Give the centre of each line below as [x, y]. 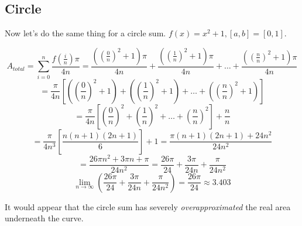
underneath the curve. [44, 218]
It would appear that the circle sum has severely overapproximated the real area [148, 206]
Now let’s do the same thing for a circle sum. [85, 33]
